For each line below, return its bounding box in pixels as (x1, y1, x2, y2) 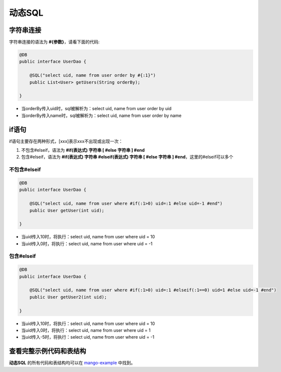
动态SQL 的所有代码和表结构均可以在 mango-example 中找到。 (9, 360, 136, 366)
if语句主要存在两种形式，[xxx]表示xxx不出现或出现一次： (9, 138, 123, 144)
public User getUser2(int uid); (29, 294, 107, 300)
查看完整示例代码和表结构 (9, 347, 86, 355)
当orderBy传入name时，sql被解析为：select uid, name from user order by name (21, 113, 181, 118)
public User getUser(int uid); (29, 208, 104, 213)
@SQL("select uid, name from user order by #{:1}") (29, 72, 156, 78)
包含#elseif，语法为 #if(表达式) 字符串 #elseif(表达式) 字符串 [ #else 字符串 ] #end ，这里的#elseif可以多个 (21, 154, 234, 160)
